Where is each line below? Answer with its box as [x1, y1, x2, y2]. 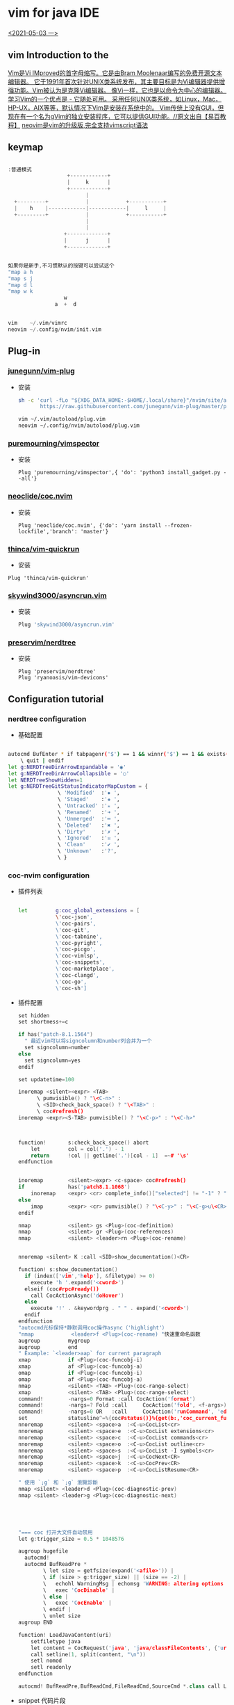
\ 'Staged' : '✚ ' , [57, 796, 120, 803]
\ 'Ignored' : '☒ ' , [57, 834, 120, 842]
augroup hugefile [17, 1548, 69, 1555]
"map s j [8, 275, 33, 282]
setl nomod [31, 1657, 62, 1665]
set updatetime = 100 [17, 1076, 75, 1083]
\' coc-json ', [55, 914, 93, 921]
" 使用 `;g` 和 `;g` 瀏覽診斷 [17, 1479, 99, 1486]
